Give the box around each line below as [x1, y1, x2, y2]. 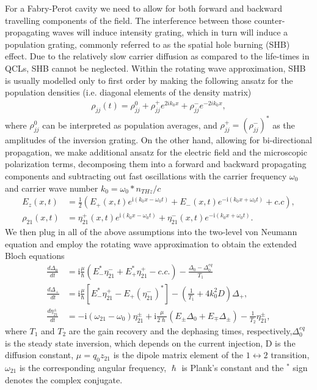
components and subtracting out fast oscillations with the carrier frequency [5, 169, 287, 182]
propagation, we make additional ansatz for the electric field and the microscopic [5, 145, 307, 158]
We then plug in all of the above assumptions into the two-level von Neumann [5, 225, 297, 238]
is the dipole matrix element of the [113, 348, 244, 361]
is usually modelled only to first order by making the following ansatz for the [5, 73, 293, 86]
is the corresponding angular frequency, [19, 361, 167, 373]
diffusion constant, [5, 348, 74, 361]
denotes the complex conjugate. [5, 373, 123, 386]
